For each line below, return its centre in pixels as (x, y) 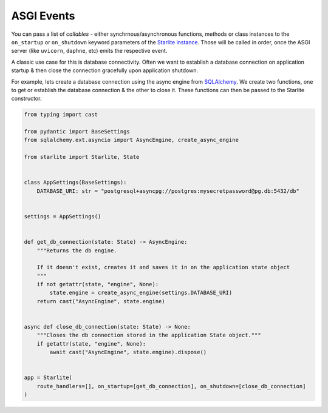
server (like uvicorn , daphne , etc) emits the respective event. (89, 51)
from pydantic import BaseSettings (77, 132)
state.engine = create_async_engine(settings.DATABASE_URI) (141, 293)
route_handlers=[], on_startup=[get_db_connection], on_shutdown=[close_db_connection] (171, 386)
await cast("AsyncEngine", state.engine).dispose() (128, 352)
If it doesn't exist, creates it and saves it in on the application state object (163, 267)
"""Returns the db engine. (77, 250)
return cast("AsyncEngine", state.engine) (101, 301)
